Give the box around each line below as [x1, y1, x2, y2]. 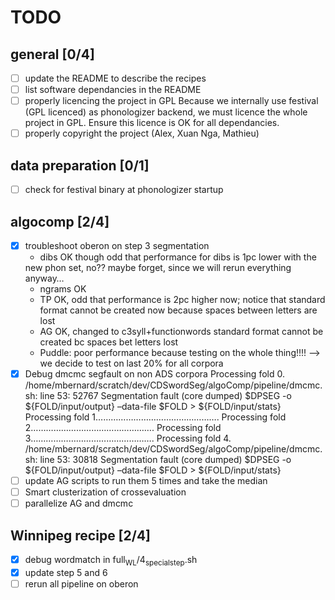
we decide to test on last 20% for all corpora [39, 357, 224, 369]
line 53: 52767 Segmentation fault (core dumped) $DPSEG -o [39, 390, 292, 402]
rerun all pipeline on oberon [24, 577, 139, 590]
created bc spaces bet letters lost [39, 336, 179, 348]
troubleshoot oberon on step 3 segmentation [24, 239, 210, 251]
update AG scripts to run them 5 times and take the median [24, 475, 268, 487]
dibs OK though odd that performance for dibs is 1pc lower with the [39, 251, 317, 263]
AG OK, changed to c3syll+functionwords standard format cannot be [39, 326, 324, 337]
